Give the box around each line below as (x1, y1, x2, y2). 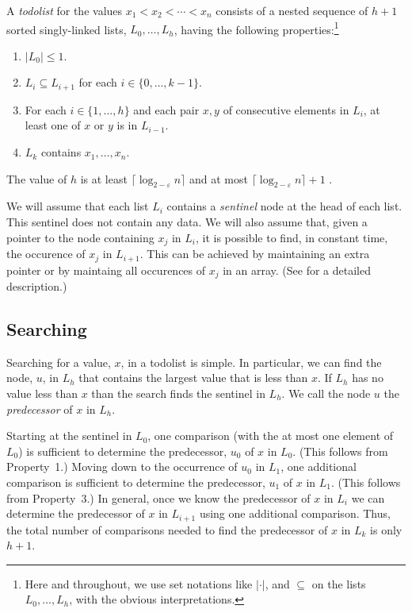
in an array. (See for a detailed (223, 261, 372, 278)
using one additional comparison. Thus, (199, 505, 391, 522)
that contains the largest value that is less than (78, 369, 308, 386)
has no (352, 369, 383, 386)
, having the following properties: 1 (174, 18, 339, 37)
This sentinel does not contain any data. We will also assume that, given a (6, 214, 368, 230)
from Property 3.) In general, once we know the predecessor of (6, 489, 311, 506)
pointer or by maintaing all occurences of (6, 261, 206, 278)
